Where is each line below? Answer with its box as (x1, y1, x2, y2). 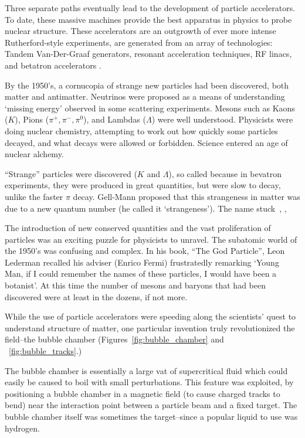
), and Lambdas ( (83, 113, 146, 125)
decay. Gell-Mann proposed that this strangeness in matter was (73, 190, 300, 202)
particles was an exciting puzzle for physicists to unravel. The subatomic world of (5, 233, 297, 245)
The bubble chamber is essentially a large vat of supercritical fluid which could (5, 364, 288, 376)
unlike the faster (5, 190, 63, 202)
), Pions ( (15, 113, 49, 125)
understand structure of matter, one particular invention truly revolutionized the (5, 321, 295, 334)
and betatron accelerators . (5, 59, 101, 71)
